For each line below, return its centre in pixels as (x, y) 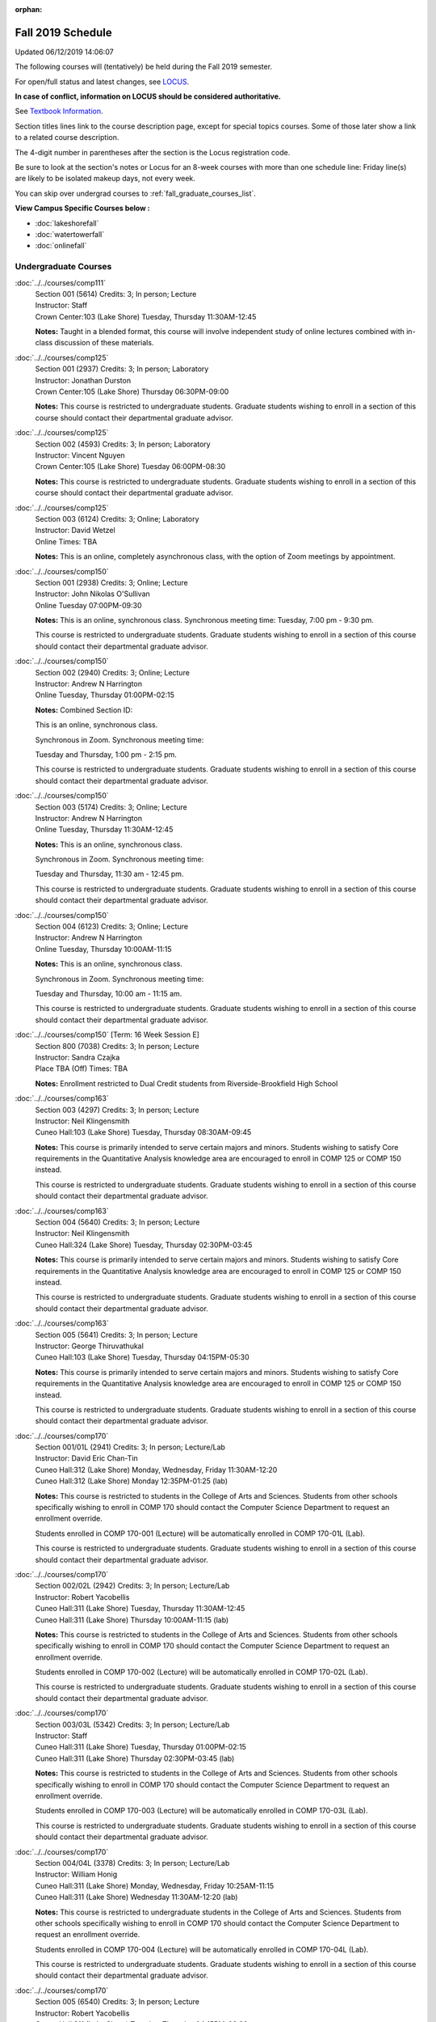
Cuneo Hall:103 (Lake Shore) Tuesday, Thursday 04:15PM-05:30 (142, 1357)
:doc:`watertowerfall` (70, 234)
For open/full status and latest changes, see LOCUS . (102, 82)
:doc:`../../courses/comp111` (61, 282)
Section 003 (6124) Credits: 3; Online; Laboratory (117, 518)
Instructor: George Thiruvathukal (90, 1346)
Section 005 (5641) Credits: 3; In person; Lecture (116, 1335)
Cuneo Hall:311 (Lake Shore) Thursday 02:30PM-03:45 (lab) (135, 1758)
